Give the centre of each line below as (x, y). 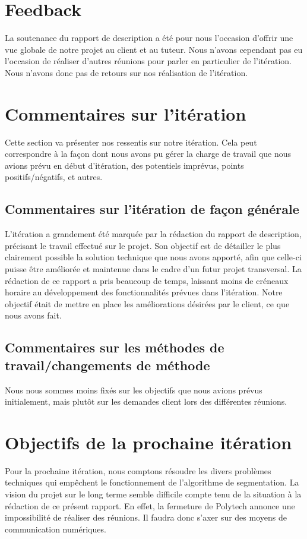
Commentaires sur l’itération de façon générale (152, 209)
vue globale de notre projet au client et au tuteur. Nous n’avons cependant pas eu (154, 49)
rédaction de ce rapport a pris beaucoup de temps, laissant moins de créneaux (147, 280)
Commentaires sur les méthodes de (115, 347)
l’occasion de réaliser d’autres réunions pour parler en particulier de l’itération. (148, 61)
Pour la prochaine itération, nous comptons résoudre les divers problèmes (138, 470)
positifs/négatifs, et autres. (54, 177)
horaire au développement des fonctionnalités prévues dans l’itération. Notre (144, 292)
